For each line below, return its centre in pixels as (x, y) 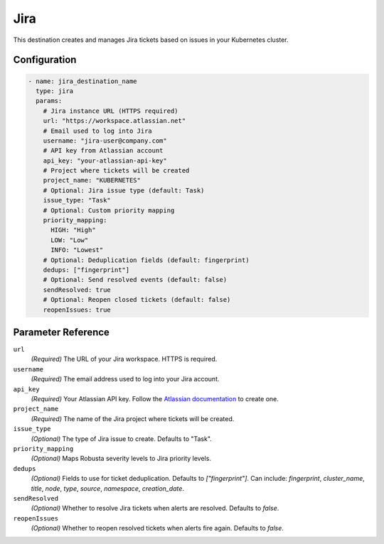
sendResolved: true (77, 290)
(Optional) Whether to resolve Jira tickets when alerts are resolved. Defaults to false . (155, 508)
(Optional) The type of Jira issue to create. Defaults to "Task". (122, 439)
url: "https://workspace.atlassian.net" (114, 121)
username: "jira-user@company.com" (105, 141)
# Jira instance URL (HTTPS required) (111, 111)
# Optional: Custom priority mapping (109, 210)
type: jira (55, 91)
